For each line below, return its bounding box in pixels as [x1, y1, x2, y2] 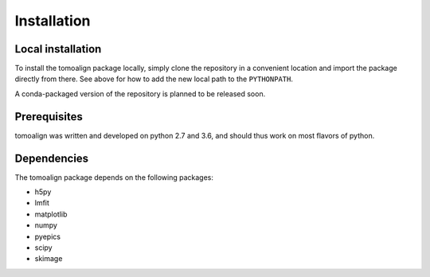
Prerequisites [14, 110, 83, 123]
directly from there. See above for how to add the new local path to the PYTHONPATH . [14, 74, 294, 84]
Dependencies [14, 151, 89, 165]
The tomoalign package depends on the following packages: [14, 172, 214, 182]
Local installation [14, 42, 102, 56]
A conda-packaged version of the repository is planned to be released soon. [14, 88, 266, 99]
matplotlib [34, 209, 68, 219]
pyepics [34, 232, 61, 241]
